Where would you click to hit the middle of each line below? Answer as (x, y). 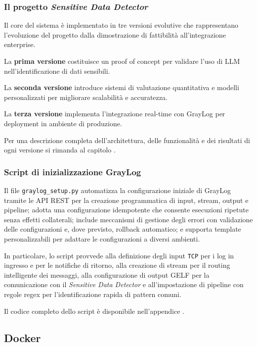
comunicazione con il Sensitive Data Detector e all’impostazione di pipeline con (124, 284)
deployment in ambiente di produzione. (63, 123)
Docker (22, 337)
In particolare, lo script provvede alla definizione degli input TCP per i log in (119, 255)
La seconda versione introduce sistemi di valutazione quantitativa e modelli (122, 87)
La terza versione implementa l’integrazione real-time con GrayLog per (115, 114)
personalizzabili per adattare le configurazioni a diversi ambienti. (102, 239)
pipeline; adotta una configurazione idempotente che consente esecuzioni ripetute (126, 210)
